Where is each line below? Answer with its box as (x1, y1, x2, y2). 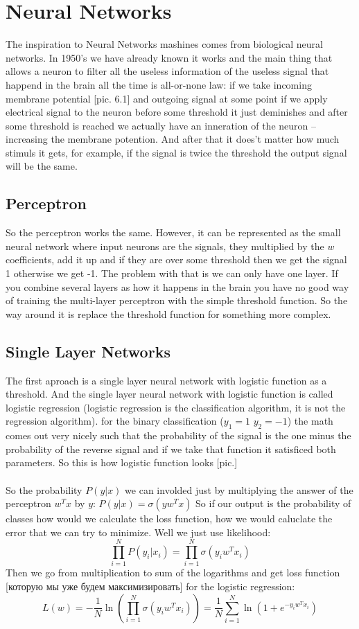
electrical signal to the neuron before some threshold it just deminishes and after (6, 105, 348, 119)
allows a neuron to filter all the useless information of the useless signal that (6, 64, 329, 78)
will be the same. (6, 159, 78, 173)
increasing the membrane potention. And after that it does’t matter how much (6, 132, 340, 146)
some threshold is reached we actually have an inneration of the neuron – (6, 118, 316, 132)
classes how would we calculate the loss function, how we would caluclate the (6, 511, 333, 526)
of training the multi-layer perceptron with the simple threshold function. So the (6, 293, 348, 308)
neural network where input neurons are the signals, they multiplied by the (6, 238, 324, 253)
